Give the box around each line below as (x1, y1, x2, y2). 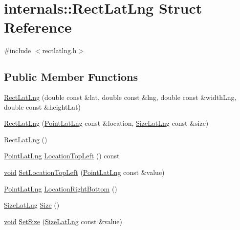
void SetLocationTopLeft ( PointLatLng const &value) (4, 167, 165, 177)
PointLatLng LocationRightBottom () (4, 183, 117, 193)
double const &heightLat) (4, 101, 81, 112)
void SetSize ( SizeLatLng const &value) (4, 216, 122, 226)
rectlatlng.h (42, 45, 77, 56)
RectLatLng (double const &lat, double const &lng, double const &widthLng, (4, 92, 237, 102)
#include (4, 45, 31, 56)
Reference (4, 17, 72, 37)
